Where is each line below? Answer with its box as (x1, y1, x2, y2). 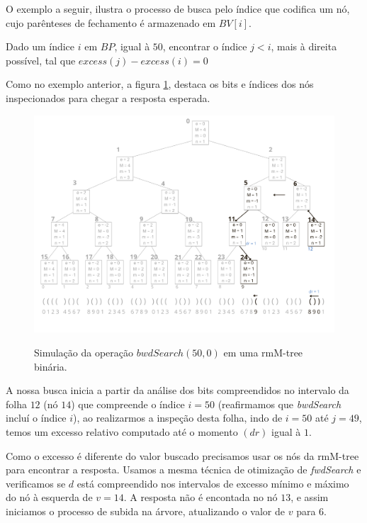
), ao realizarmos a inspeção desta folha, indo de (73, 410, 283, 425)
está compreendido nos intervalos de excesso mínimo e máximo (77, 476, 349, 490)
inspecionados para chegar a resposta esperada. (6, 90, 210, 105)
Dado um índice (6, 39, 75, 54)
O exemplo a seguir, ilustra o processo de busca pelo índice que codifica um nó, (6, 1, 350, 16)
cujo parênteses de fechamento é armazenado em (6, 15, 216, 30)
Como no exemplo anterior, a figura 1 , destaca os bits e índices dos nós (6, 77, 314, 91)
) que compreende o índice (71, 396, 185, 411)
